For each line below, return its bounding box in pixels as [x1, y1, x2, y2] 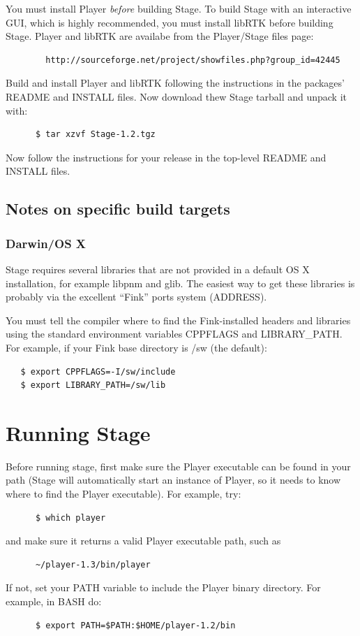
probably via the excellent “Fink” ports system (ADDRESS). [6, 289, 267, 304]
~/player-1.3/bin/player [35, 559, 151, 570]
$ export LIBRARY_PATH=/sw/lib [20, 380, 166, 391]
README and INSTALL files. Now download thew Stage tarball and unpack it [6, 89, 347, 103]
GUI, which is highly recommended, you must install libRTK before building [6, 15, 333, 29]
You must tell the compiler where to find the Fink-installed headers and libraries [6, 312, 351, 327]
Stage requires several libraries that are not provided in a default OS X [6, 261, 310, 276]
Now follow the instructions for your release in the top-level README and [6, 150, 327, 164]
